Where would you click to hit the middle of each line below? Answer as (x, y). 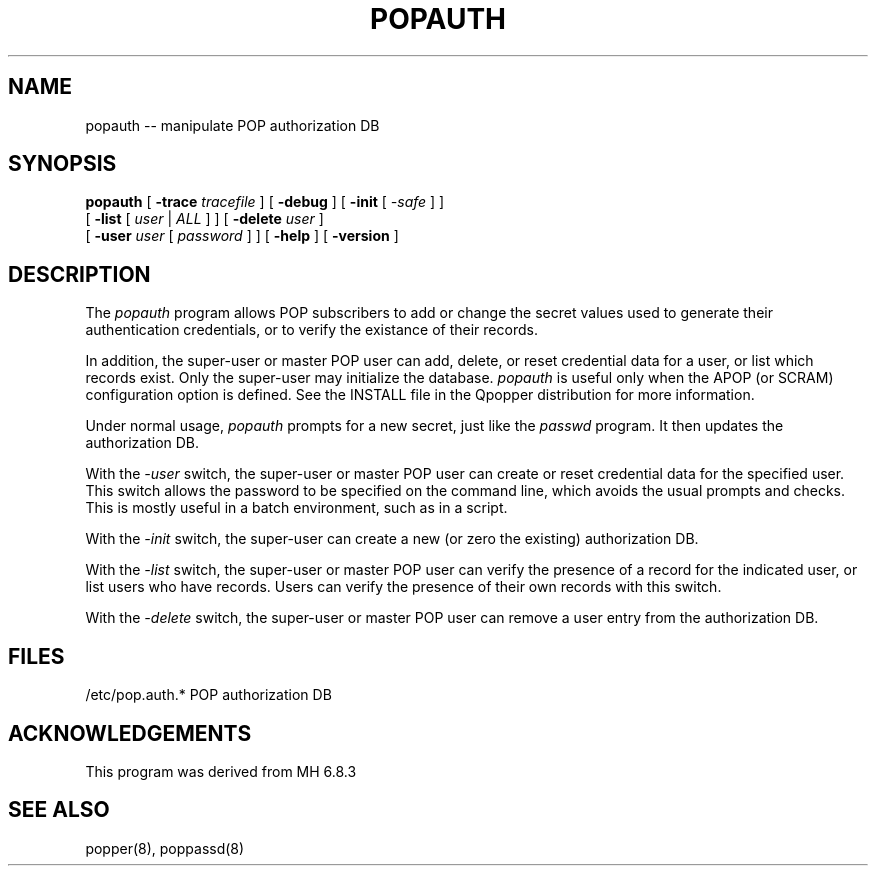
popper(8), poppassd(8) (165, 848)
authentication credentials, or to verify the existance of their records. (311, 330)
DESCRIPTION (79, 274)
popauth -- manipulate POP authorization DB (232, 125)
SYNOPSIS (62, 164)
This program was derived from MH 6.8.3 (221, 771)
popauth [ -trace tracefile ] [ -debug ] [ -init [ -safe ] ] (265, 202)
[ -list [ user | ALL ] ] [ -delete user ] (204, 219)
